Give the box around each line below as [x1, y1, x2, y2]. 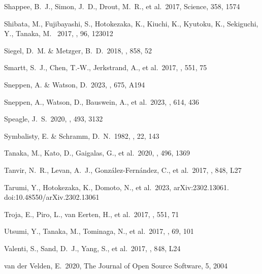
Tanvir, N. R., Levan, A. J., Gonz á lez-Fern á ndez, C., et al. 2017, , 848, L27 [4, 164, 242, 175]
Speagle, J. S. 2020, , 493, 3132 [4, 113, 103, 124]
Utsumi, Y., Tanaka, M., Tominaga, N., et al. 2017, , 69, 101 [4, 226, 194, 236]
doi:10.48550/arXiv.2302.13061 [4, 192, 100, 202]
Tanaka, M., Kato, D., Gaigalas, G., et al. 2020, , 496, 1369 [4, 147, 190, 158]
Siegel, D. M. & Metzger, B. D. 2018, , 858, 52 [4, 45, 152, 55]
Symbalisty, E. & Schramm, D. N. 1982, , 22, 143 [4, 130, 159, 141]
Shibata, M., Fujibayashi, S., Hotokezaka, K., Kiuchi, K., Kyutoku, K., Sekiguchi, [4, 18, 258, 28]
